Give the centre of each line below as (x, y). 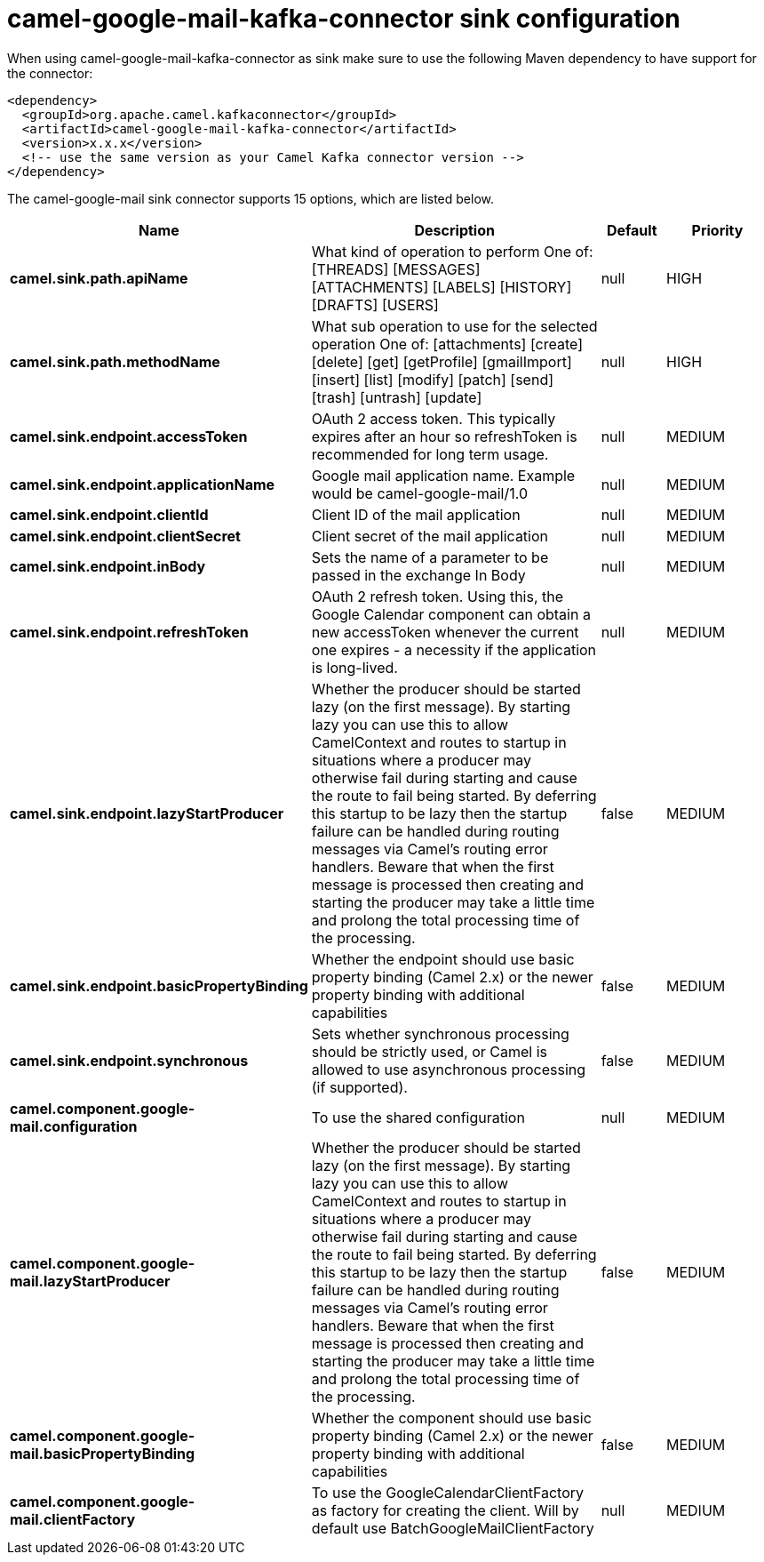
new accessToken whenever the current (445, 632)
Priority (717, 230)
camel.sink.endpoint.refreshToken (129, 632)
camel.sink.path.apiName (99, 278)
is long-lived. (354, 667)
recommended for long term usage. (430, 454)
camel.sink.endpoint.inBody (108, 566)
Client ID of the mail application (416, 514)
